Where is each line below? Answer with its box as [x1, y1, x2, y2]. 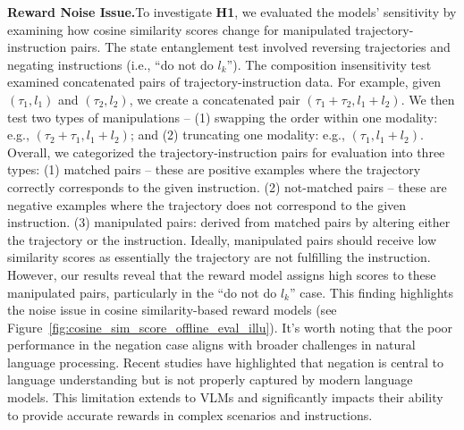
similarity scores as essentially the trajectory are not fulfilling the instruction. [7, 248, 431, 266]
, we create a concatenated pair [129, 89, 300, 108]
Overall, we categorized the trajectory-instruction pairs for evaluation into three [7, 142, 445, 161]
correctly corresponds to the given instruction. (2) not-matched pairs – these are [7, 177, 447, 196]
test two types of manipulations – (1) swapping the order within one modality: [7, 107, 438, 126]
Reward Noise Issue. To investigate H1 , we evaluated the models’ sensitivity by [7, 3, 457, 21]
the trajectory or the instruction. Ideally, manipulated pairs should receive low [7, 230, 437, 249]
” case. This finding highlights [290, 282, 454, 301]
